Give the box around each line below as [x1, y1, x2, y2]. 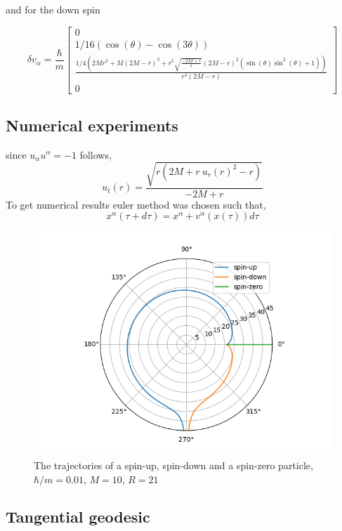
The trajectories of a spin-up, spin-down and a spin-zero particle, [34, 457, 313, 472]
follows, [79, 147, 112, 162]
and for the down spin [6, 2, 100, 16]
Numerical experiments [6, 114, 178, 136]
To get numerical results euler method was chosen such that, [6, 197, 266, 211]
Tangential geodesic [6, 506, 150, 527]
